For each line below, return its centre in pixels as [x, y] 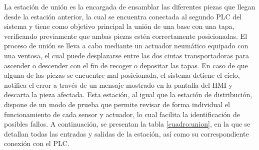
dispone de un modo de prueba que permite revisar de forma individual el [117, 104]
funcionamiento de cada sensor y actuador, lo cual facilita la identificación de [122, 114]
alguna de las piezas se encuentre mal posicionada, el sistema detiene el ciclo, [122, 75]
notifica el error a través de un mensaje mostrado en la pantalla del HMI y [118, 84]
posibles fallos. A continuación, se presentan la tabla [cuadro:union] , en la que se [127, 124]
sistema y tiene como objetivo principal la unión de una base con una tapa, [119, 26]
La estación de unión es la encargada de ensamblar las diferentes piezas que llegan [130, 6]
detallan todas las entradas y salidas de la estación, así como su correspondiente [126, 133]
